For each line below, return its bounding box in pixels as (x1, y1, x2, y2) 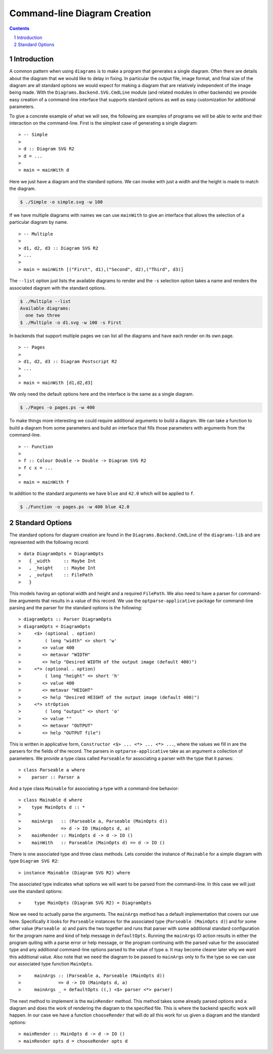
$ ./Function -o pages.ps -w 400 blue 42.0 (20, 504, 130, 510)
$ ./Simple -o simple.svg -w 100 (20, 199, 103, 205)
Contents (9, 25, 30, 31)
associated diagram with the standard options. (9, 285, 106, 291)
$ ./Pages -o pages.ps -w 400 (20, 405, 95, 410)
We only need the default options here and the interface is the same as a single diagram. (9, 391, 194, 397)
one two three (25, 313, 61, 319)
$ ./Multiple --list (20, 298, 71, 304)
